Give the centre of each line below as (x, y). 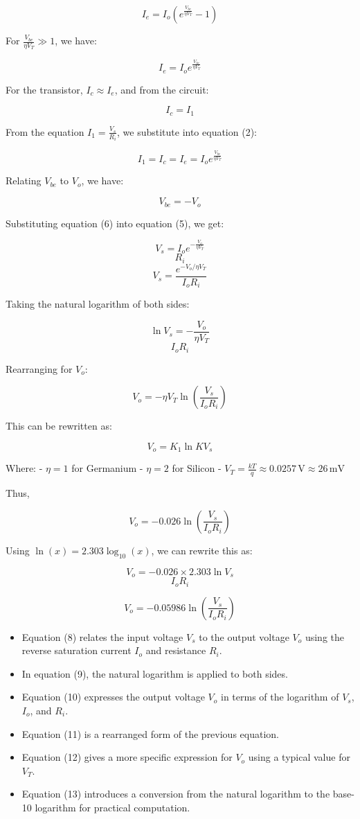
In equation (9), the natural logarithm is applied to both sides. (155, 673)
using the (324, 636)
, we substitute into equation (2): (187, 131)
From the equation (45, 131)
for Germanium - (107, 468)
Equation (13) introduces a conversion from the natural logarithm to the (176, 794)
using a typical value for (299, 757)
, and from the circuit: (162, 89)
